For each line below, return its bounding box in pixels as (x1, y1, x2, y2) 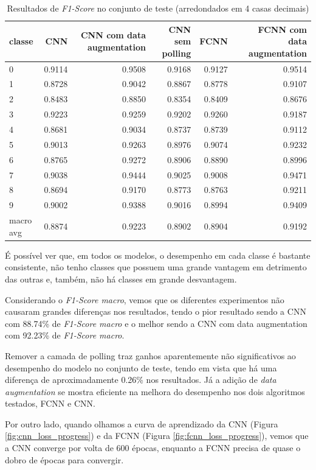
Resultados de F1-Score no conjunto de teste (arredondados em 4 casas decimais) (7, 2, 309, 14)
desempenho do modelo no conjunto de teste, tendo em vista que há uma (5, 361, 277, 374)
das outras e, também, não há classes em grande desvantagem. (5, 272, 237, 285)
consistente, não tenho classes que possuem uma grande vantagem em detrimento (5, 261, 307, 273)
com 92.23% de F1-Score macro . (5, 329, 125, 342)
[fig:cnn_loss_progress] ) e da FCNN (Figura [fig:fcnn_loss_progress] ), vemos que (5, 429, 309, 442)
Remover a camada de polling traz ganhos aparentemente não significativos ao (5, 349, 296, 362)
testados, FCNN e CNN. (5, 397, 95, 410)
